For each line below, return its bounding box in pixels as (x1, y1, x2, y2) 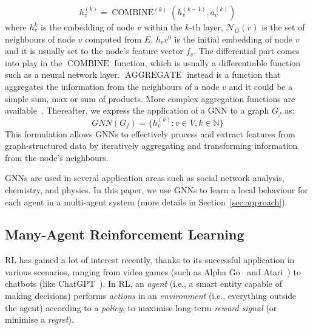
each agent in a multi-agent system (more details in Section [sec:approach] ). (5, 195, 288, 208)
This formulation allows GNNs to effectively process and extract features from (5, 127, 295, 140)
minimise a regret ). (5, 313, 74, 326)
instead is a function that (187, 68, 281, 81)
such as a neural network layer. (5, 68, 120, 81)
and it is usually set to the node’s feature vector (5, 44, 183, 57)
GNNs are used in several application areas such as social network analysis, (5, 171, 284, 184)
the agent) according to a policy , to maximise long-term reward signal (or (5, 301, 277, 314)
